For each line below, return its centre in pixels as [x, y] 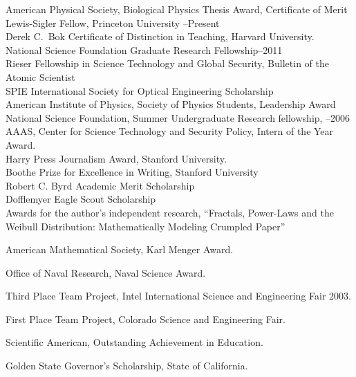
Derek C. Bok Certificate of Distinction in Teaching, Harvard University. [160, 36]
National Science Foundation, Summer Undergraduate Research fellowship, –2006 [178, 117]
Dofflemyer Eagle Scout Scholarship [81, 199]
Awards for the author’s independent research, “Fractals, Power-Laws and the [170, 212]
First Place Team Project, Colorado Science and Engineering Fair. [146, 319]
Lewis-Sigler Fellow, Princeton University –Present [113, 22]
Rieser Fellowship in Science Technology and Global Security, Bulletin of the [167, 63]
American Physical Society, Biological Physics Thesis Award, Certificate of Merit [177, 9]
